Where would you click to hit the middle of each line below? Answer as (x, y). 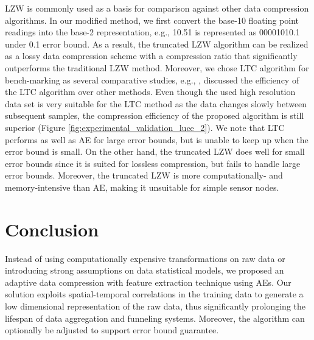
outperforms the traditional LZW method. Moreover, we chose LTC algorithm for (157, 67)
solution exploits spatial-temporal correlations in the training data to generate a (154, 294)
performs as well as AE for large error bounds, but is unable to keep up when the (157, 139)
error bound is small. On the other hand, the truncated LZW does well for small (155, 151)
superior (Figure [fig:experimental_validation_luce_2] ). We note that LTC (145, 127)
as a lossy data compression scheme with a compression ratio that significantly (151, 56)
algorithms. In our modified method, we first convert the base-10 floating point (152, 20)
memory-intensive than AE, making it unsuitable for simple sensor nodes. (142, 187)
